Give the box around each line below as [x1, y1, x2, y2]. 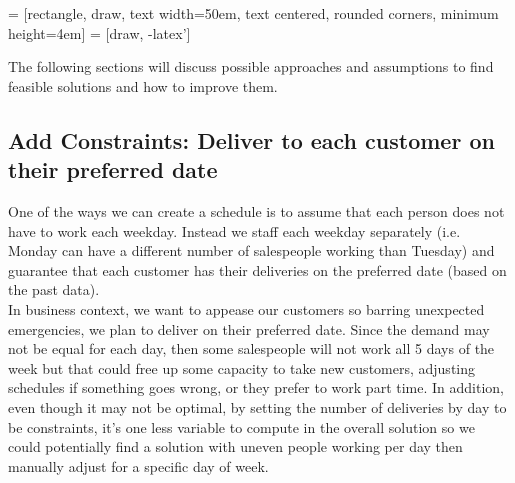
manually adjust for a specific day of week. [8, 455, 269, 476]
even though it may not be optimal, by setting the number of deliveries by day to [8, 396, 507, 417]
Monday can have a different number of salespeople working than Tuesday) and [8, 240, 495, 261]
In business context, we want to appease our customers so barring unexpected [8, 298, 485, 319]
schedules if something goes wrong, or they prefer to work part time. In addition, [8, 377, 504, 398]
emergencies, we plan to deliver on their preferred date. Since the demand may [8, 318, 490, 339]
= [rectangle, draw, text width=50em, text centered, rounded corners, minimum [8, 3, 499, 23]
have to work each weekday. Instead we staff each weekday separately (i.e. [8, 220, 461, 241]
